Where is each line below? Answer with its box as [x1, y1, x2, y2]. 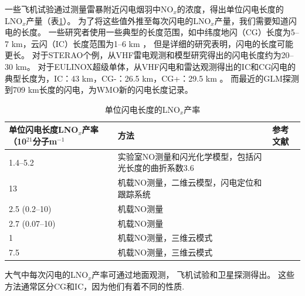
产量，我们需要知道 [214, 14, 289, 26]
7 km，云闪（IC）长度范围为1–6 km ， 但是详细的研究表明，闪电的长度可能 [5, 37, 293, 49]
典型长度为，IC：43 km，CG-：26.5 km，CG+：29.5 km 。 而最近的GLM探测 [5, 72, 299, 84]
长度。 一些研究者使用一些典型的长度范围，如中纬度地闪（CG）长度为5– [21, 26, 299, 38]
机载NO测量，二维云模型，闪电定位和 [117, 176, 262, 189]
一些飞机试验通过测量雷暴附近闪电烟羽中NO [5, 3, 174, 15]
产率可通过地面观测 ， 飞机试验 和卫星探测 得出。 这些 [91, 268, 294, 281]
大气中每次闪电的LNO [5, 268, 89, 281]
